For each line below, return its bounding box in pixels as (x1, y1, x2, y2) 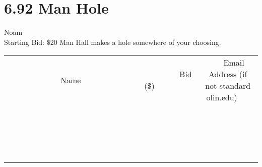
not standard (205, 80, 251, 92)
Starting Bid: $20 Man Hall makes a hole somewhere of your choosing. (4, 36, 221, 47)
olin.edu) (206, 91, 237, 103)
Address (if (209, 68, 247, 80)
